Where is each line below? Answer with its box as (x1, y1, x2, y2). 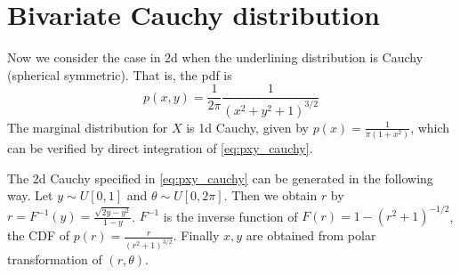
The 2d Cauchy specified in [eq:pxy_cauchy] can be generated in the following (7, 168, 433, 187)
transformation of (7, 250, 102, 269)
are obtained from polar (246, 226, 376, 245)
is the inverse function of (163, 206, 298, 225)
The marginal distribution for (7, 117, 168, 136)
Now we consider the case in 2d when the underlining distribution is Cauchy (7, 48, 424, 67)
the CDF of (7, 226, 69, 245)
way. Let (7, 186, 53, 205)
